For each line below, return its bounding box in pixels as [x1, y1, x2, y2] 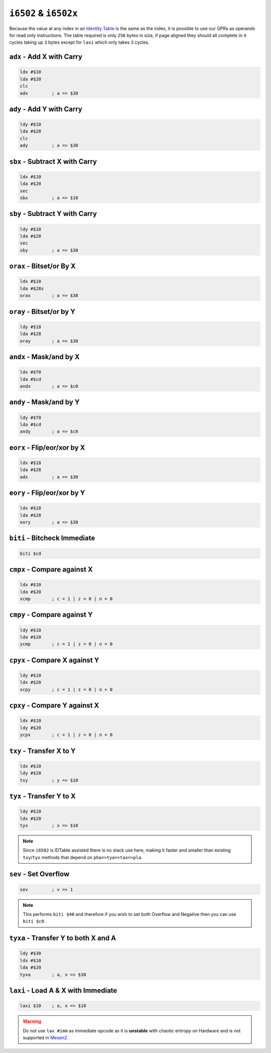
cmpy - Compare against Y [9, 610, 93, 619]
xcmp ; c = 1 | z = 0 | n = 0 [20, 596, 113, 602]
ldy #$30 [20, 951, 42, 957]
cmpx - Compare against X [9, 565, 93, 574]
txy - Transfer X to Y [9, 747, 76, 755]
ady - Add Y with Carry [9, 104, 82, 113]
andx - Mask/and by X [9, 352, 80, 361]
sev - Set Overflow [9, 870, 70, 879]
